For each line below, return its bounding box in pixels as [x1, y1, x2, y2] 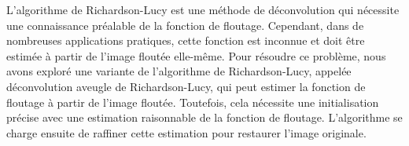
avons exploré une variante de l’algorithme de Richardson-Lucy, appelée [6, 63, 352, 79]
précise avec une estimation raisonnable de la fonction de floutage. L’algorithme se [6, 109, 403, 126]
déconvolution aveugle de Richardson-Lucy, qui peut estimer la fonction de [6, 78, 366, 94]
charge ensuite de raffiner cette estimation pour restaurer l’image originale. [6, 124, 367, 141]
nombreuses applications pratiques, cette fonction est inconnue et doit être [6, 32, 365, 49]
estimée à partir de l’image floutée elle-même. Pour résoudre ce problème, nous [6, 47, 386, 64]
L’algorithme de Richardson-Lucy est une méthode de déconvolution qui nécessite [6, 2, 400, 17]
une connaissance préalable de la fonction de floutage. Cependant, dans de [6, 16, 364, 33]
